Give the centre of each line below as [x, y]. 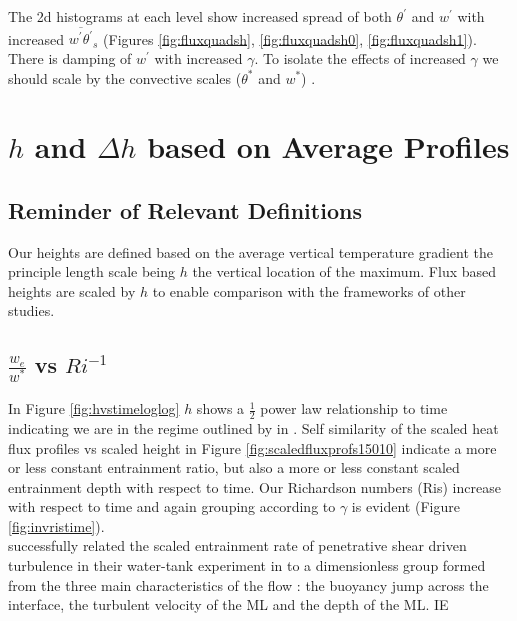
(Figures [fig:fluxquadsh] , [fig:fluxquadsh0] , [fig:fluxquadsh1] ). [290, 38]
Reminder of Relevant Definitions [185, 209]
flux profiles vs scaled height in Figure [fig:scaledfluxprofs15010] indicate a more [252, 447]
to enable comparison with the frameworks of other [309, 290]
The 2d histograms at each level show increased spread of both [200, 16]
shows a [220, 408]
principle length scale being [91, 271]
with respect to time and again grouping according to [172, 506]
